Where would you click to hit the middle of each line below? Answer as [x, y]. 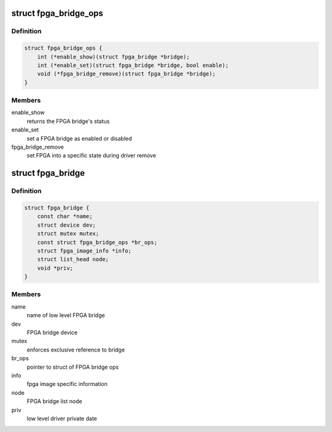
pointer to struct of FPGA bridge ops [73, 367]
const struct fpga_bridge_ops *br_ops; [97, 242]
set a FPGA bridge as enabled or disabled [79, 138]
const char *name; [65, 216]
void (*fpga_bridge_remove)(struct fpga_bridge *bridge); [126, 74]
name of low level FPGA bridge [66, 315]
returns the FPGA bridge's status [68, 121]
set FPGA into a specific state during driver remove [91, 155]
